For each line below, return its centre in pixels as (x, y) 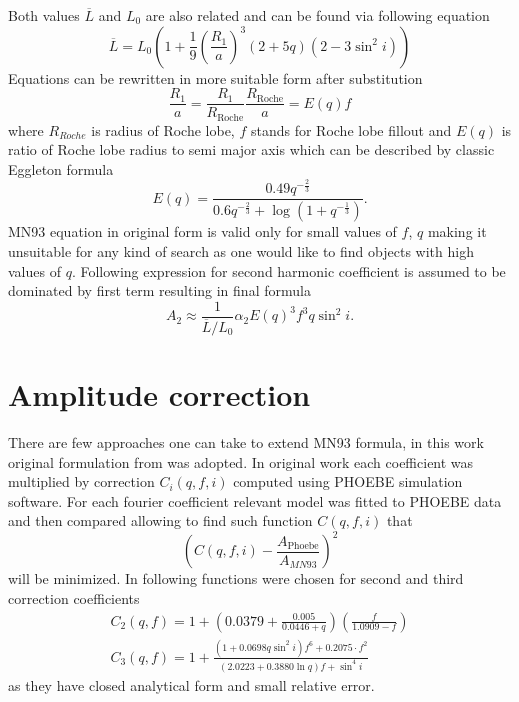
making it (457, 231)
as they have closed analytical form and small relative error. (191, 684)
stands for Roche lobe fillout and (351, 129)
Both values (44, 15)
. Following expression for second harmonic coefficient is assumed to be (288, 270)
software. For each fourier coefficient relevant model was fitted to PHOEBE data (255, 500)
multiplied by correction (81, 481)
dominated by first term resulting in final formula (159, 290)
